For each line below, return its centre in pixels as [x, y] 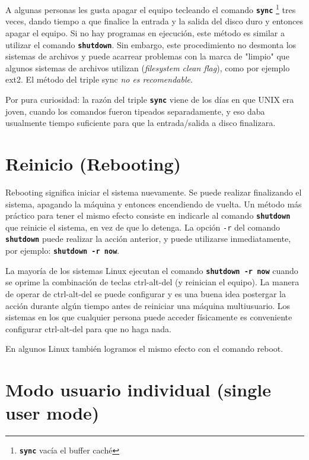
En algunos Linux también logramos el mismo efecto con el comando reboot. [144, 349]
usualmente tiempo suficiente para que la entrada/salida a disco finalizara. [141, 123]
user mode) [52, 413]
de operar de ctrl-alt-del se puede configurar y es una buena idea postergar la [146, 293]
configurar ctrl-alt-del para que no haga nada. [88, 328]
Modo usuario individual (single [138, 390]
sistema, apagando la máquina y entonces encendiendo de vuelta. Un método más [154, 204]
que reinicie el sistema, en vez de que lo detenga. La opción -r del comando [143, 227]
